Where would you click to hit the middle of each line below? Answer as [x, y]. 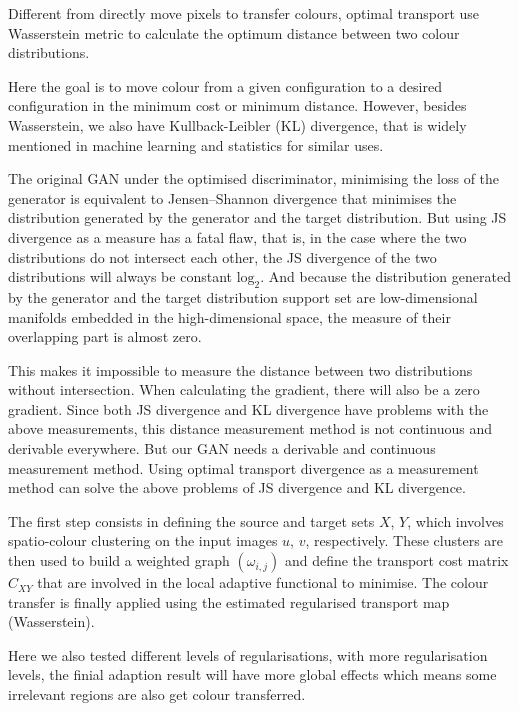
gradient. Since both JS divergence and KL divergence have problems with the [248, 408]
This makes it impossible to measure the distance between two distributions [240, 369]
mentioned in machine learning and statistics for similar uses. [196, 144]
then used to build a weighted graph [119, 560]
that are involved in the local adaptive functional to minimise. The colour [263, 582]
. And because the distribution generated [385, 276]
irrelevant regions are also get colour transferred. [157, 694]
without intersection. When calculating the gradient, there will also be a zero [244, 389]
